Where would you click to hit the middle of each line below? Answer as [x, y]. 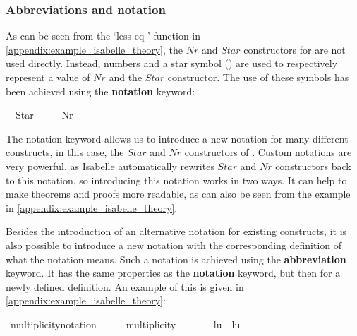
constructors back [313, 166]
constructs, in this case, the [65, 152]
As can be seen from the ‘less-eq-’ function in [103, 36]
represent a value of [48, 77]
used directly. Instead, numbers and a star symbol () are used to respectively [172, 63]
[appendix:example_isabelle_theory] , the [94, 49]
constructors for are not [295, 49]
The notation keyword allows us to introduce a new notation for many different [177, 138]
